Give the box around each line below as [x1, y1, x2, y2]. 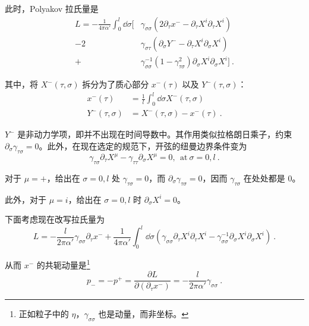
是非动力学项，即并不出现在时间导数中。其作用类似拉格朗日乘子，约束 [17, 128, 292, 140]
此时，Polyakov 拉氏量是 [5, 2, 99, 14]
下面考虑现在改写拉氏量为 [5, 213, 105, 225]
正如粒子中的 [18, 308, 69, 320]
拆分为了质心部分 [82, 78, 149, 90]
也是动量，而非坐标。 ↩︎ [98, 308, 189, 320]
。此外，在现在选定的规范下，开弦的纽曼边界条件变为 [39, 139, 247, 152]
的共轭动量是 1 [36, 257, 90, 271]
